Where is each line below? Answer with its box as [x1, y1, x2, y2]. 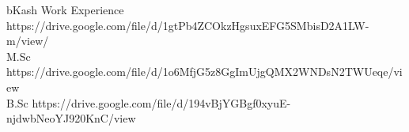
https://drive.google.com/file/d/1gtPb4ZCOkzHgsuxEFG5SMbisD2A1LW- [6, 17, 369, 33]
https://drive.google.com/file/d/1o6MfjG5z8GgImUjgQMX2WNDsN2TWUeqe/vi [6, 63, 403, 80]
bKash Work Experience [6, 2, 124, 17]
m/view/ [6, 32, 49, 49]
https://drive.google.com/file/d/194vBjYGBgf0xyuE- [32, 94, 291, 111]
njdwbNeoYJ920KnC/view [6, 110, 136, 126]
